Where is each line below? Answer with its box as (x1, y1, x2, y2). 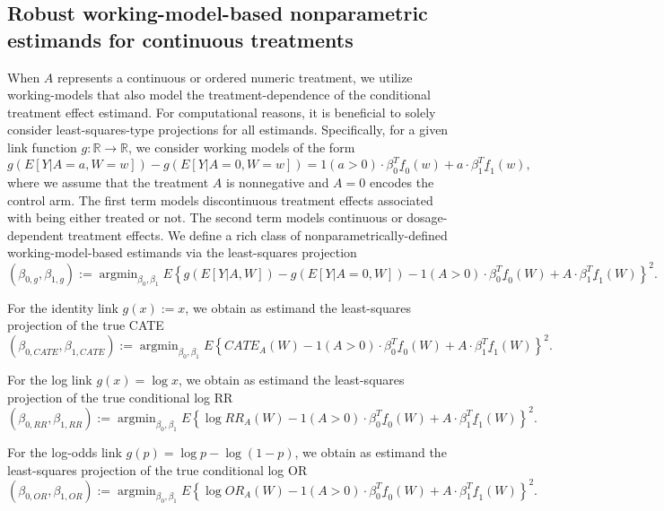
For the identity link (7, 298, 118, 316)
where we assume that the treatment (7, 173, 209, 192)
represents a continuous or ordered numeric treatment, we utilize (57, 67, 413, 86)
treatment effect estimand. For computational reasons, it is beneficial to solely (7, 102, 436, 121)
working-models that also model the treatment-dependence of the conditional (7, 85, 431, 104)
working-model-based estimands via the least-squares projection (7, 243, 357, 262)
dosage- (406, 208, 448, 227)
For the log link (7, 370, 92, 389)
